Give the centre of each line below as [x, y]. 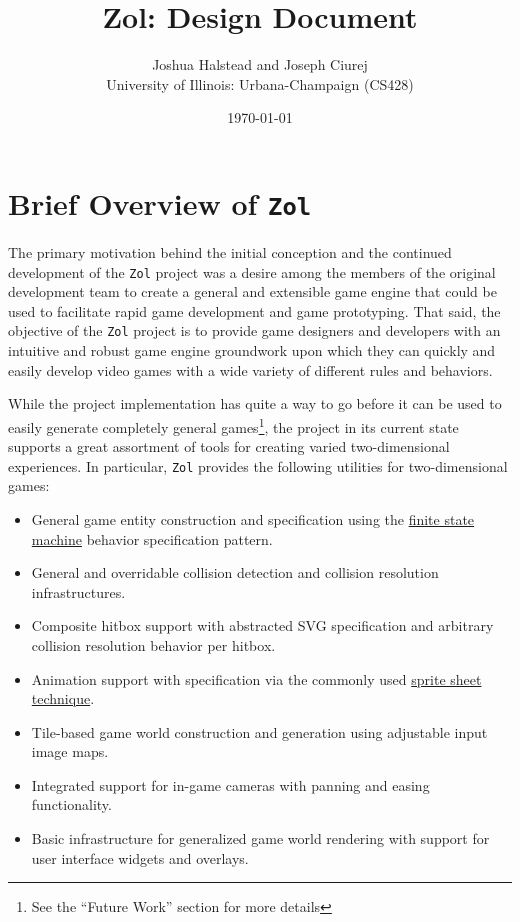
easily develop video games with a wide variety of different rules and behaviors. [250, 369]
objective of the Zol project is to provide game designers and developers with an [254, 330]
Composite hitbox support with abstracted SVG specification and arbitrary [262, 625]
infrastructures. [78, 591]
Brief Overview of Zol [160, 202]
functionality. [71, 804]
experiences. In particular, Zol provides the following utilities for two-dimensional [258, 465]
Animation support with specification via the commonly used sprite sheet [256, 678]
